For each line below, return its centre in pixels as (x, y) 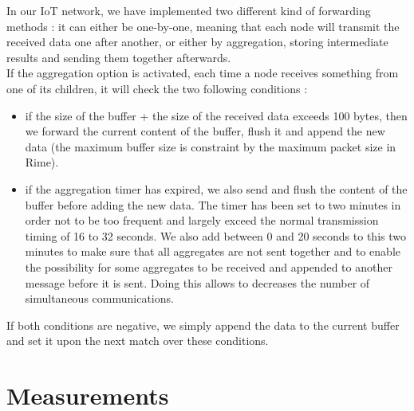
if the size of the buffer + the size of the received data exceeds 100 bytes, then (216, 115)
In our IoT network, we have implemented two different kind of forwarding (189, 10)
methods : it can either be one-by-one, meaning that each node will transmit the (203, 26)
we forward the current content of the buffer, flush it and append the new (205, 131)
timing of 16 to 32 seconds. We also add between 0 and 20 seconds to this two (215, 235)
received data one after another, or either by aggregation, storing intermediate (197, 42)
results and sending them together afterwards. (119, 57)
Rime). (42, 162)
